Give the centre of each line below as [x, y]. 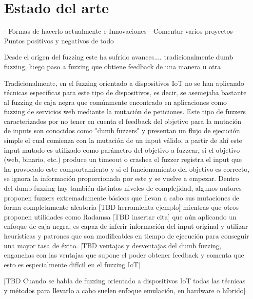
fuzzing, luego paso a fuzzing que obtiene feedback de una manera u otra [113, 66]
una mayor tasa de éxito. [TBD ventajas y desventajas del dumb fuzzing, [113, 245]
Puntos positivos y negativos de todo [59, 40]
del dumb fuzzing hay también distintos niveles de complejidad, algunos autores [123, 188]
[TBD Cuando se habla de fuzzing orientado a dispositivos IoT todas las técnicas [125, 281]
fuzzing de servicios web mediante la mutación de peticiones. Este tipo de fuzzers [125, 111]
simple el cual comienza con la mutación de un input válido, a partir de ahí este [123, 140]
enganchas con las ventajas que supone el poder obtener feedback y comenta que [124, 255]
